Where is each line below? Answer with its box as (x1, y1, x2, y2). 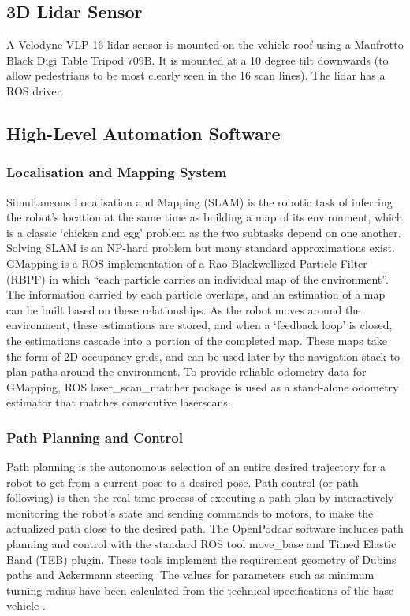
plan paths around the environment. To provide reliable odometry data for (6, 363, 367, 380)
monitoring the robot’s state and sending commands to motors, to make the (6, 504, 374, 521)
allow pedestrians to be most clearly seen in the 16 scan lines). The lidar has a (6, 67, 386, 83)
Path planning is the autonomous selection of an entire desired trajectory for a (6, 458, 386, 475)
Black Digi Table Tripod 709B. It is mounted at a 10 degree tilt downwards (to (6, 51, 389, 68)
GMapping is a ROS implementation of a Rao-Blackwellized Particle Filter (6, 254, 367, 271)
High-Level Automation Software (6, 121, 281, 145)
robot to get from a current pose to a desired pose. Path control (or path (6, 473, 359, 490)
